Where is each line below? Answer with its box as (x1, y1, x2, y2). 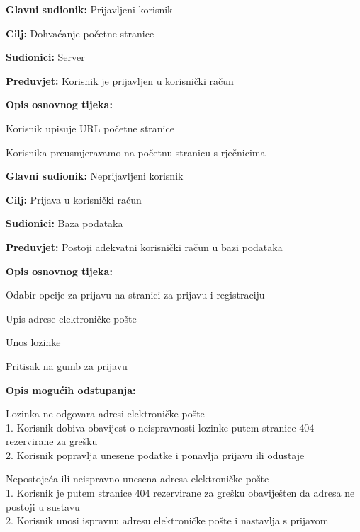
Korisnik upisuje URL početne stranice (6, 120, 174, 135)
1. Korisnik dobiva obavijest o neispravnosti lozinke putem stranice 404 (6, 420, 315, 434)
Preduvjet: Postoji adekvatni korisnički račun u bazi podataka (6, 239, 283, 254)
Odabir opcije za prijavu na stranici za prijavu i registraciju (6, 287, 265, 302)
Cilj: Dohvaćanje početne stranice (6, 25, 154, 40)
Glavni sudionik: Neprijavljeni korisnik (6, 168, 184, 183)
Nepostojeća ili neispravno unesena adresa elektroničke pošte (6, 471, 269, 486)
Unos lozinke (6, 335, 61, 349)
